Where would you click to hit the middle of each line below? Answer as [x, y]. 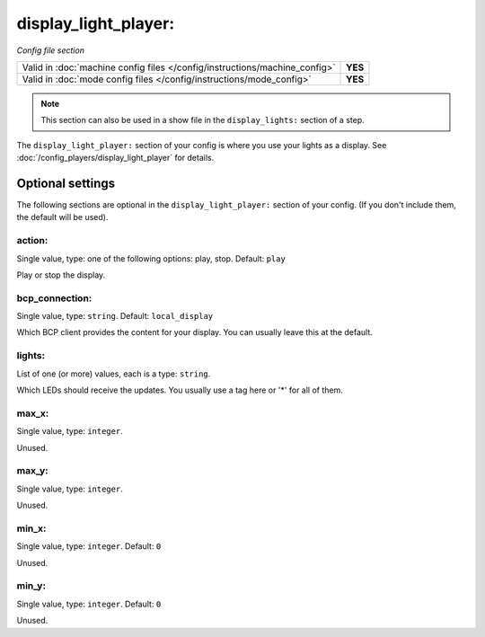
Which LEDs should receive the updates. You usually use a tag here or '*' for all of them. [180, 390]
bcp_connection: [54, 298]
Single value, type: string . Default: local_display [115, 316]
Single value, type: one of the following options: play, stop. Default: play [151, 258]
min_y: [31, 586]
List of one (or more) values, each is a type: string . [114, 374]
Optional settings [66, 183]
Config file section [51, 50]
